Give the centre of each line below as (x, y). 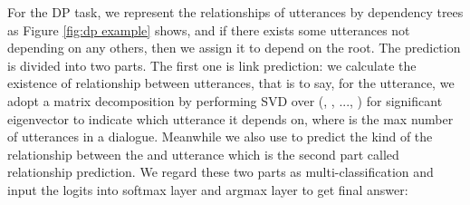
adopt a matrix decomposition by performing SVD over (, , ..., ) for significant (225, 100)
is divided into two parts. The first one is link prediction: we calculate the (212, 65)
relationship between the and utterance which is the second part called (203, 154)
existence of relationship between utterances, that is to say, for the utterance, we (231, 83)
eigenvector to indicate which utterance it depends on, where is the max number (230, 118)
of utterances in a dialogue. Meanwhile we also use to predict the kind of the (220, 137)
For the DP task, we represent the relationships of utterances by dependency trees (235, 12)
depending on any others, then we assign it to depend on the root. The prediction (234, 48)
